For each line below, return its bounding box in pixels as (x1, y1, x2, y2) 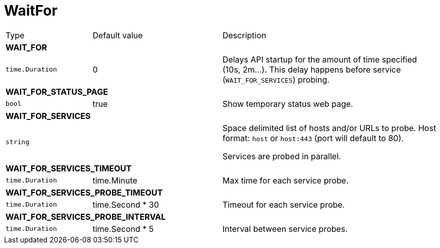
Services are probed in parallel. (222, 151, 341, 161)
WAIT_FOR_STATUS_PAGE (6, 86, 108, 97)
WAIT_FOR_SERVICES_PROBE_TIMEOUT (6, 187, 163, 198)
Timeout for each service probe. (222, 199, 345, 210)
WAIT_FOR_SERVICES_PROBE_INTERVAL (6, 211, 166, 222)
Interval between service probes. (222, 223, 348, 234)
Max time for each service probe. (222, 175, 349, 185)
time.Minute (92, 175, 138, 185)
